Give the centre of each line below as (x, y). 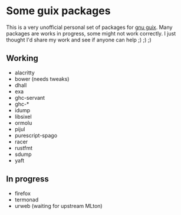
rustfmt (23, 148)
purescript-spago (36, 135)
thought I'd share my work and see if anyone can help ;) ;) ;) (79, 40)
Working (22, 58)
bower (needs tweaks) (42, 79)
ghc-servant (30, 97)
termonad (27, 200)
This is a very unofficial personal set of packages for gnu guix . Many (89, 27)
